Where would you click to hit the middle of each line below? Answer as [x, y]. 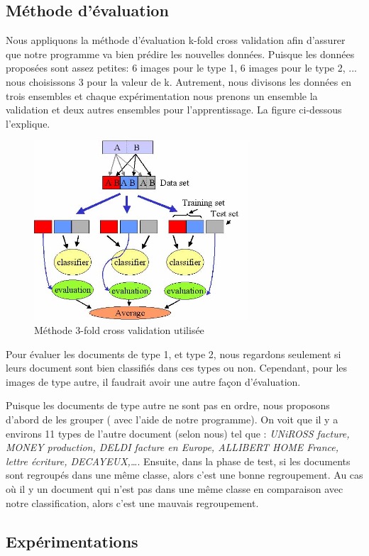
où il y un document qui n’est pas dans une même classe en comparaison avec [175, 488]
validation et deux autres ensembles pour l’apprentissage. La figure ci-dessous [174, 110]
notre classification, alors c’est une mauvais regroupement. [132, 502]
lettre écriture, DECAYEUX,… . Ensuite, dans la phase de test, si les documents [178, 461]
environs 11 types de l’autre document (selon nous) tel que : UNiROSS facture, [178, 433]
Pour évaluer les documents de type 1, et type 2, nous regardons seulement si [174, 354]
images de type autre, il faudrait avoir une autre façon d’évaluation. [153, 381]
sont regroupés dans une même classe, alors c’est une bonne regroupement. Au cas [184, 475]
